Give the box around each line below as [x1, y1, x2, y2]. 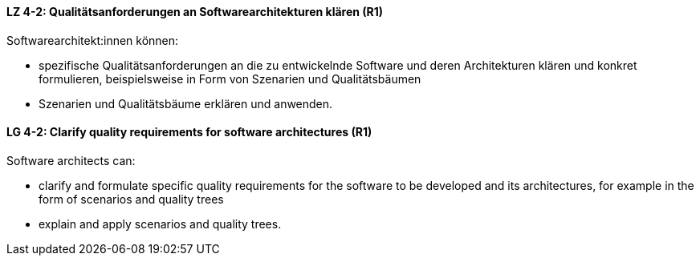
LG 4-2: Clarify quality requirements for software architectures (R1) [6, 125, 372, 139]
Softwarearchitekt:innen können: [6, 33, 179, 47]
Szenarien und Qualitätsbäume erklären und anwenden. [39, 96, 333, 111]
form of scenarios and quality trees [39, 191, 224, 206]
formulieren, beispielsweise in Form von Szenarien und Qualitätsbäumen [39, 71, 421, 86]
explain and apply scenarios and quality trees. [39, 216, 282, 231]
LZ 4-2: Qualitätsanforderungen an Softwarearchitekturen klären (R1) [6, 5, 384, 18]
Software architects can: [6, 153, 136, 167]
